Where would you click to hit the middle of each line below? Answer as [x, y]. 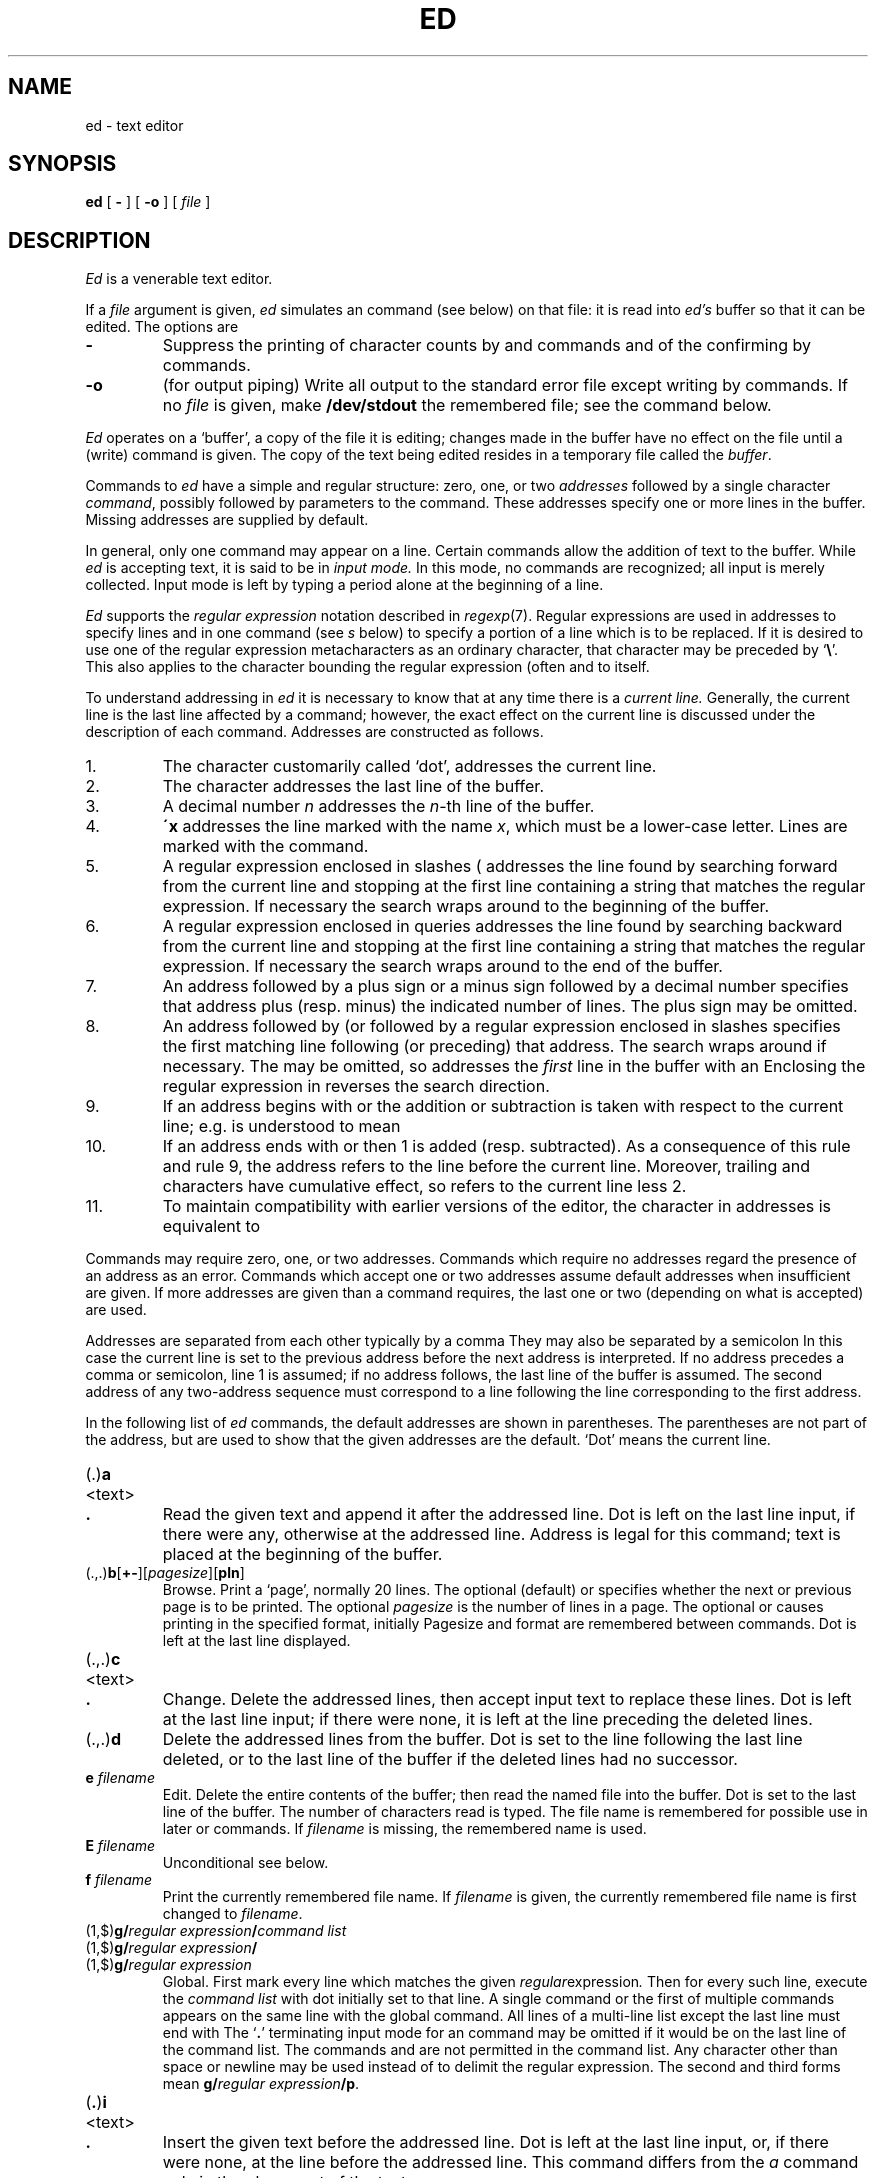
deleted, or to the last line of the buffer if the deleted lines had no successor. [450, 1759]
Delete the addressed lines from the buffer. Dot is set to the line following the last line [482, 1739]
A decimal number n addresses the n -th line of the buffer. [378, 806]
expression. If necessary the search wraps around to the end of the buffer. [442, 966]
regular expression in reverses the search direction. [356, 1086]
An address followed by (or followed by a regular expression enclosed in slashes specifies [501, 1026]
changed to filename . [232, 1914]
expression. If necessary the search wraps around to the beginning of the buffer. [466, 906]
